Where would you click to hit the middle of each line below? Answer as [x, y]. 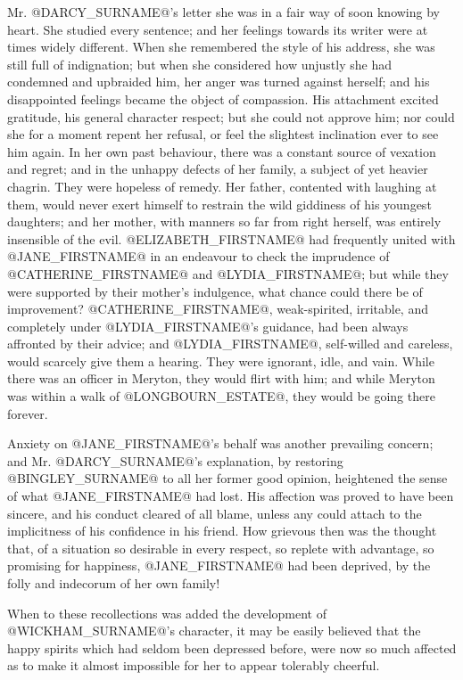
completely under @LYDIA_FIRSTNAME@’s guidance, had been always [208, 326]
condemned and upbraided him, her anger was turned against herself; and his [219, 82]
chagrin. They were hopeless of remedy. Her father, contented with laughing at [222, 186]
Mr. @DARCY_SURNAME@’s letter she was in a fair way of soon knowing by [223, 12]
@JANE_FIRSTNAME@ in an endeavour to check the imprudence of [198, 256]
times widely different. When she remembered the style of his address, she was [221, 47]
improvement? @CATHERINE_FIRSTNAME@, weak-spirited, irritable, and [218, 309]
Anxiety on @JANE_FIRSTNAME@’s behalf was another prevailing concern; [220, 443]
